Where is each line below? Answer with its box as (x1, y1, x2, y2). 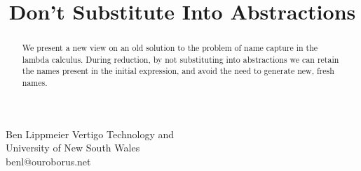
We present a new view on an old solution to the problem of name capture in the (22, 42, 318, 54)
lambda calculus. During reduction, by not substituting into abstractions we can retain (22, 53, 339, 65)
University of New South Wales (6, 140, 140, 155)
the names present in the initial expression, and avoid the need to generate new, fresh (22, 65, 334, 77)
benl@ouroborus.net (6, 154, 91, 168)
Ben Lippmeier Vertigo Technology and (6, 126, 175, 141)
